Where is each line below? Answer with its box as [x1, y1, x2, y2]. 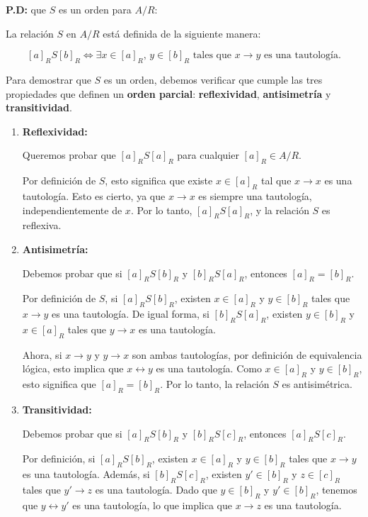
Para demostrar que [6, 72, 91, 87]
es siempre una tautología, [198, 188, 312, 203]
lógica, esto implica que [22, 361, 124, 376]
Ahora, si [22, 347, 62, 362]
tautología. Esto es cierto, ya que [22, 188, 166, 203]
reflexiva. [22, 218, 62, 233]
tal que [260, 173, 292, 188]
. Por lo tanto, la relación [160, 377, 270, 391]
